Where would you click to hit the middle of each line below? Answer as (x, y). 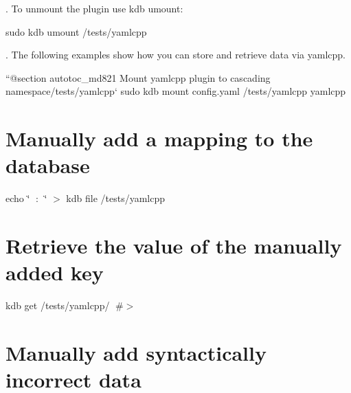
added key (55, 272)
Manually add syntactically (136, 352)
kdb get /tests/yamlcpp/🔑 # (65, 305)
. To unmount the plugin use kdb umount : (94, 8)
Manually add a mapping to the (159, 138)
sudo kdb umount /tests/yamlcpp (76, 31)
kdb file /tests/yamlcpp (115, 198)
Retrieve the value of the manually (174, 246)
